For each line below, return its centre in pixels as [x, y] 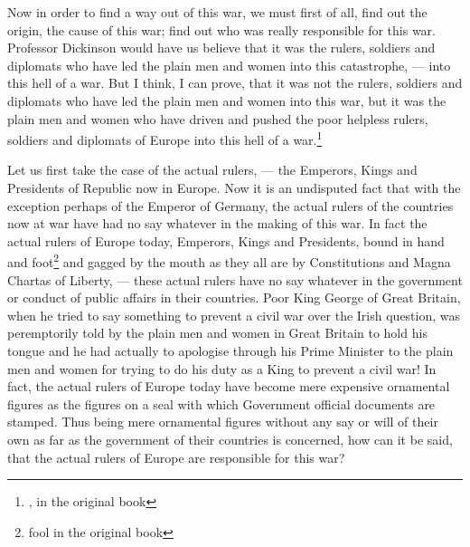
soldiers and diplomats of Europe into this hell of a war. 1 [165, 138]
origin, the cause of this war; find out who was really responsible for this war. [221, 29]
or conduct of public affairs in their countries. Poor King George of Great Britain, [234, 297]
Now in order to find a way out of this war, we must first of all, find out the [217, 12]
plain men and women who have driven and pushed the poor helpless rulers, [218, 118]
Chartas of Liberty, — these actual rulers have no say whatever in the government [235, 279]
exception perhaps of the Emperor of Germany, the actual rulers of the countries [230, 205]
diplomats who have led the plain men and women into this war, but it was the [227, 100]
